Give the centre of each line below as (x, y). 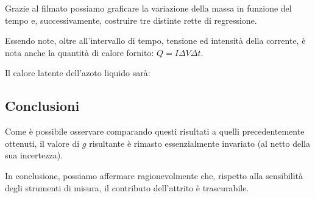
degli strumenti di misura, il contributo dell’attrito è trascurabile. (127, 187)
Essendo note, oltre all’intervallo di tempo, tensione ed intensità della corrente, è (155, 41)
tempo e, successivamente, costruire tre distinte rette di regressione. (131, 20)
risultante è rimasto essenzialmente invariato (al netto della (200, 143)
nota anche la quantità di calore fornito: (80, 52)
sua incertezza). (34, 155)
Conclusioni (42, 106)
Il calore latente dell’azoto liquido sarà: (78, 73)
